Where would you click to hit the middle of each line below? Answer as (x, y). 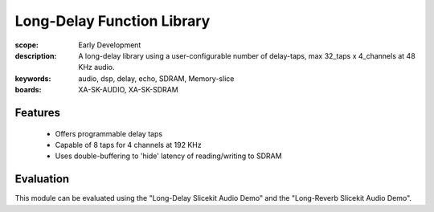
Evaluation (42, 179)
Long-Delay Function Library (113, 21)
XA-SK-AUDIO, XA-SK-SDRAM (128, 90)
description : (36, 55)
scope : (27, 45)
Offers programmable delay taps (109, 133)
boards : (28, 90)
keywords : (33, 78)
